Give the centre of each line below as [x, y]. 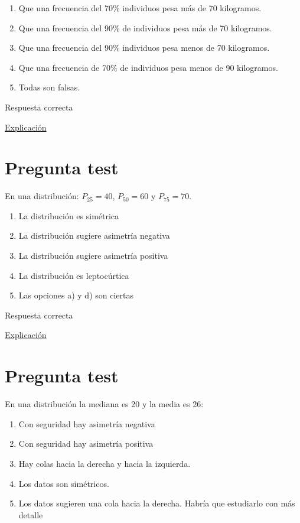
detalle [31, 514]
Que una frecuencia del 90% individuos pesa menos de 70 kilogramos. [144, 48]
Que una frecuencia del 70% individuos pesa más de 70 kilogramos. [140, 8]
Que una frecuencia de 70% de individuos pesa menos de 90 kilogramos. [148, 67]
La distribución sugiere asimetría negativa [94, 235]
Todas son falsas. [49, 87]
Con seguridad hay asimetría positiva [86, 444]
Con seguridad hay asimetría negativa [87, 423]
